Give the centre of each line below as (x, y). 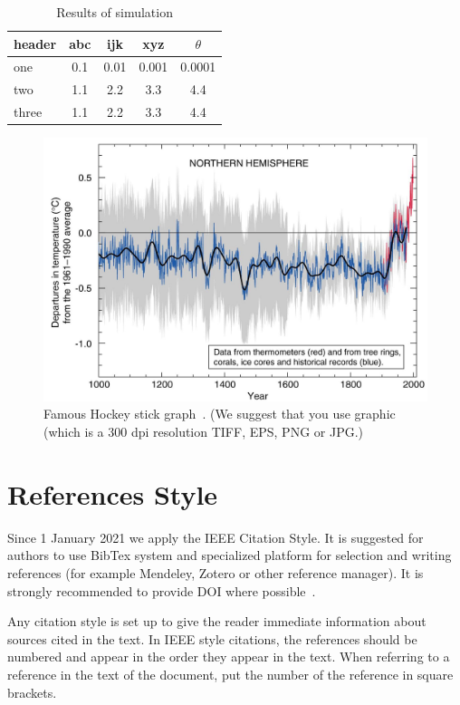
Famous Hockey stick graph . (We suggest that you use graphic (220, 414)
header (35, 43)
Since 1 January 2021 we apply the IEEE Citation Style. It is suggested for (216, 537)
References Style (113, 493)
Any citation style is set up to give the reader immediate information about (217, 621)
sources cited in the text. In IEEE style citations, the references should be (212, 638)
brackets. (32, 692)
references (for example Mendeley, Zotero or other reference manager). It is (216, 572)
